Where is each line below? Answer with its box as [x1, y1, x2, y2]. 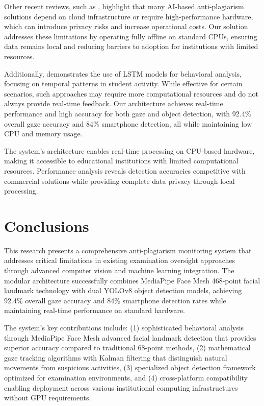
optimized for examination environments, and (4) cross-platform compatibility [4, 372, 248, 383]
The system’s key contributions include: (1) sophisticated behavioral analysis [4, 322, 244, 332]
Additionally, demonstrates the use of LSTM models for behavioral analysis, [4, 68, 242, 79]
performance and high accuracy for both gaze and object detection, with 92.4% [4, 108, 251, 118]
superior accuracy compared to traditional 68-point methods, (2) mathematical [4, 342, 251, 353]
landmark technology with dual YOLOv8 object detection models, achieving [4, 285, 242, 296]
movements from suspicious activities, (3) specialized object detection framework [4, 362, 256, 373]
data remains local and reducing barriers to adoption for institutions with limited [4, 41, 258, 52]
